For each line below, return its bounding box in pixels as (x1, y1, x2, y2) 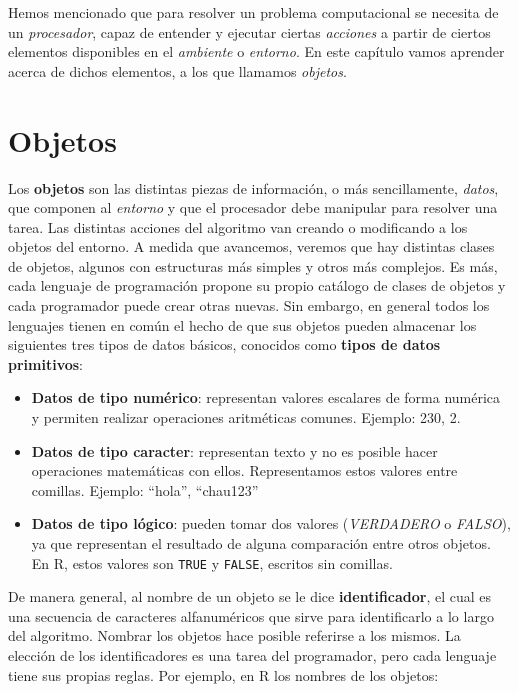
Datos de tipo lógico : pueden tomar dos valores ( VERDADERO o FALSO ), (31, 513, 511, 534)
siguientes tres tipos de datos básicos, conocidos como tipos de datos (8, 334, 441, 355)
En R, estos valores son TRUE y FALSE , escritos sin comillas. (31, 552, 393, 573)
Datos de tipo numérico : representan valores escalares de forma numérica (31, 387, 501, 408)
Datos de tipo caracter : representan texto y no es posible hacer (31, 440, 438, 461)
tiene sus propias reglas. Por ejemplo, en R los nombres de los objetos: (8, 664, 439, 685)
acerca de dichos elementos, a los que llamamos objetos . (8, 60, 347, 81)
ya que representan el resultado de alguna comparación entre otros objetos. (31, 533, 491, 553)
